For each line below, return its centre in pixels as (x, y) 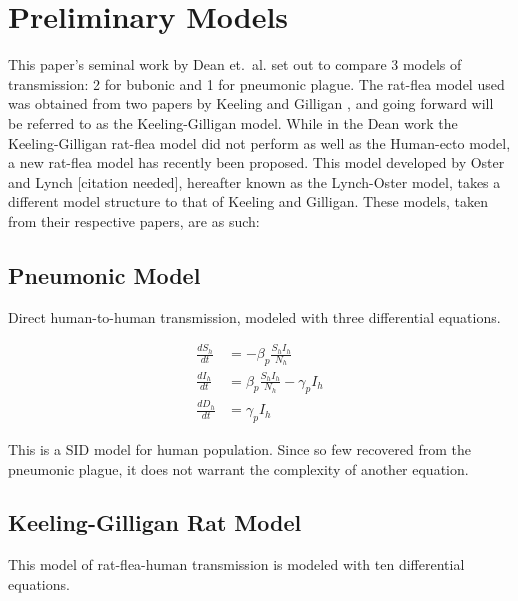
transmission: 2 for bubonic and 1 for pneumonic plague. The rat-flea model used (256, 83)
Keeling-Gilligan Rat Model (155, 522)
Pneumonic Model (104, 274)
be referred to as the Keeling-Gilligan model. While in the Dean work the (233, 122)
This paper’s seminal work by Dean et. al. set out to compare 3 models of (235, 64)
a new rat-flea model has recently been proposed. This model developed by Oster (256, 162)
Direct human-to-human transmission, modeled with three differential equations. (254, 316)
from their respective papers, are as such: (134, 220)
